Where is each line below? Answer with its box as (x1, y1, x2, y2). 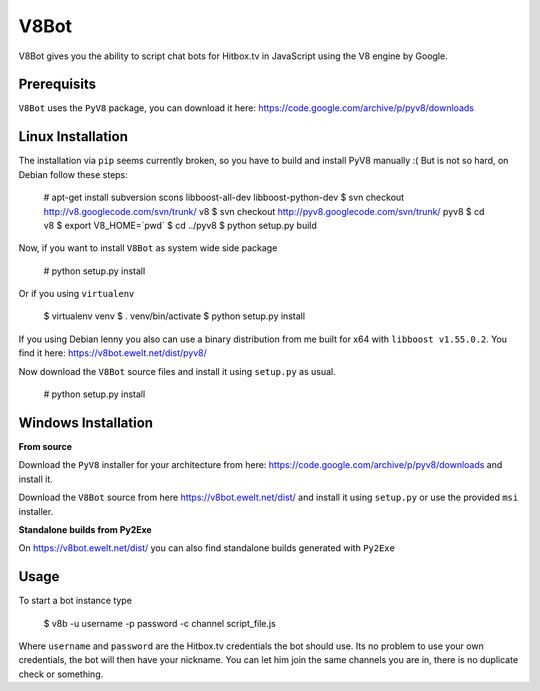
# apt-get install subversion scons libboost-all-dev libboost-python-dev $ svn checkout (43, 191, 405, 204)
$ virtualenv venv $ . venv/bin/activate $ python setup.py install (43, 310, 305, 322)
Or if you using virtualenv (18, 288, 135, 300)
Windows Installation (18, 414, 154, 431)
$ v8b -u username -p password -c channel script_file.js (43, 617, 277, 629)
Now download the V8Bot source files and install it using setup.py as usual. (18, 365, 337, 377)
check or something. (18, 668, 104, 680)
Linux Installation (18, 128, 129, 145)
